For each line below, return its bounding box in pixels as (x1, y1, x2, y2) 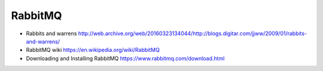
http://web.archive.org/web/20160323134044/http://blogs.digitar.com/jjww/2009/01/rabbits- (78, 30, 307, 37)
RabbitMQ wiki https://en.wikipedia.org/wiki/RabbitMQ (26, 47, 160, 54)
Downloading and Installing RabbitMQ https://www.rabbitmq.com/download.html (26, 54, 225, 62)
